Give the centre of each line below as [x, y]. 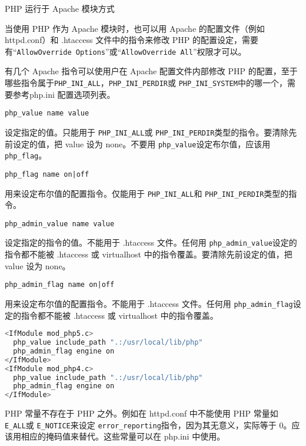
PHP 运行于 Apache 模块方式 [60, 8]
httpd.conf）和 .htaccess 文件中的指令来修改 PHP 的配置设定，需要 [132, 40]
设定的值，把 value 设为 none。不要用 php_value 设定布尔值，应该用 [142, 143]
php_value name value [47, 113]
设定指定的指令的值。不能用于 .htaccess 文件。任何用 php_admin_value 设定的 [151, 242]
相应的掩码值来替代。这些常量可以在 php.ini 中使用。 [123, 436]
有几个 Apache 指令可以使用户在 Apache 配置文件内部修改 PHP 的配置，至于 [151, 71]
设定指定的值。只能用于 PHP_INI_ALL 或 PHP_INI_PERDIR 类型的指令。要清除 [147, 132]
